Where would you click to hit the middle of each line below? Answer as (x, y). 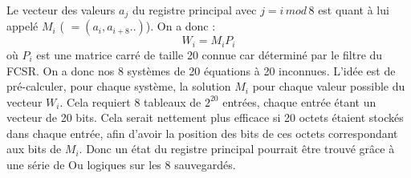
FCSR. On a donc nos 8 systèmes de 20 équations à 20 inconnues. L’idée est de (201, 70)
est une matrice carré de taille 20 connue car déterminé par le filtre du (210, 54)
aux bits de (34, 149)
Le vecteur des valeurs (61, 10)
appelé (22, 26)
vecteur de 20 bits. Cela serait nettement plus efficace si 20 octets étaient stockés (205, 117)
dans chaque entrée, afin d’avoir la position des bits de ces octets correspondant (202, 133)
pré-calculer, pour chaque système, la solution (119, 86)
